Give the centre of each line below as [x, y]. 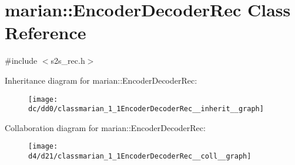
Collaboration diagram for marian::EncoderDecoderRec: [105, 127]
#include [21, 61]
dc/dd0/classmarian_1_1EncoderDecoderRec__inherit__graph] [146, 109]
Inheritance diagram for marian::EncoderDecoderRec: [101, 80]
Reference [46, 32]
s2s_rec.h [68, 61]
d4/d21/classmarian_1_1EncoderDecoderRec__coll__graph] [140, 157]
